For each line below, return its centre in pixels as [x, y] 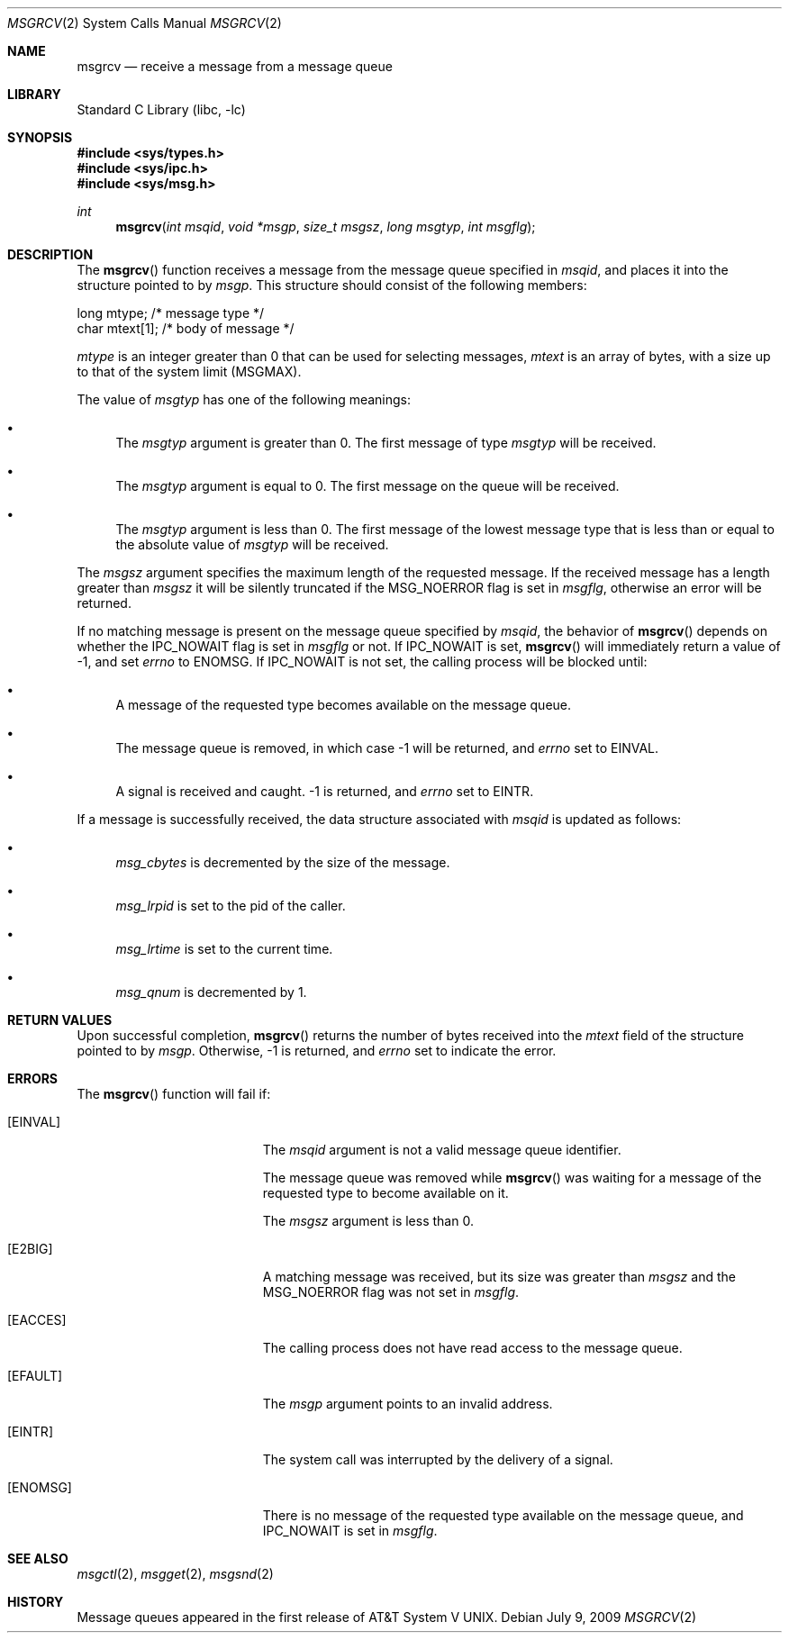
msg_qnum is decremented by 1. [211, 992]
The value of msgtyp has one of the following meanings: [244, 399]
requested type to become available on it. [385, 1193]
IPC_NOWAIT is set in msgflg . [350, 1531]
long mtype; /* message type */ [171, 313]
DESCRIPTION [50, 254]
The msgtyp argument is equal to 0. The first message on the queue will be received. [367, 486]
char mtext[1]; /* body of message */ [186, 328]
